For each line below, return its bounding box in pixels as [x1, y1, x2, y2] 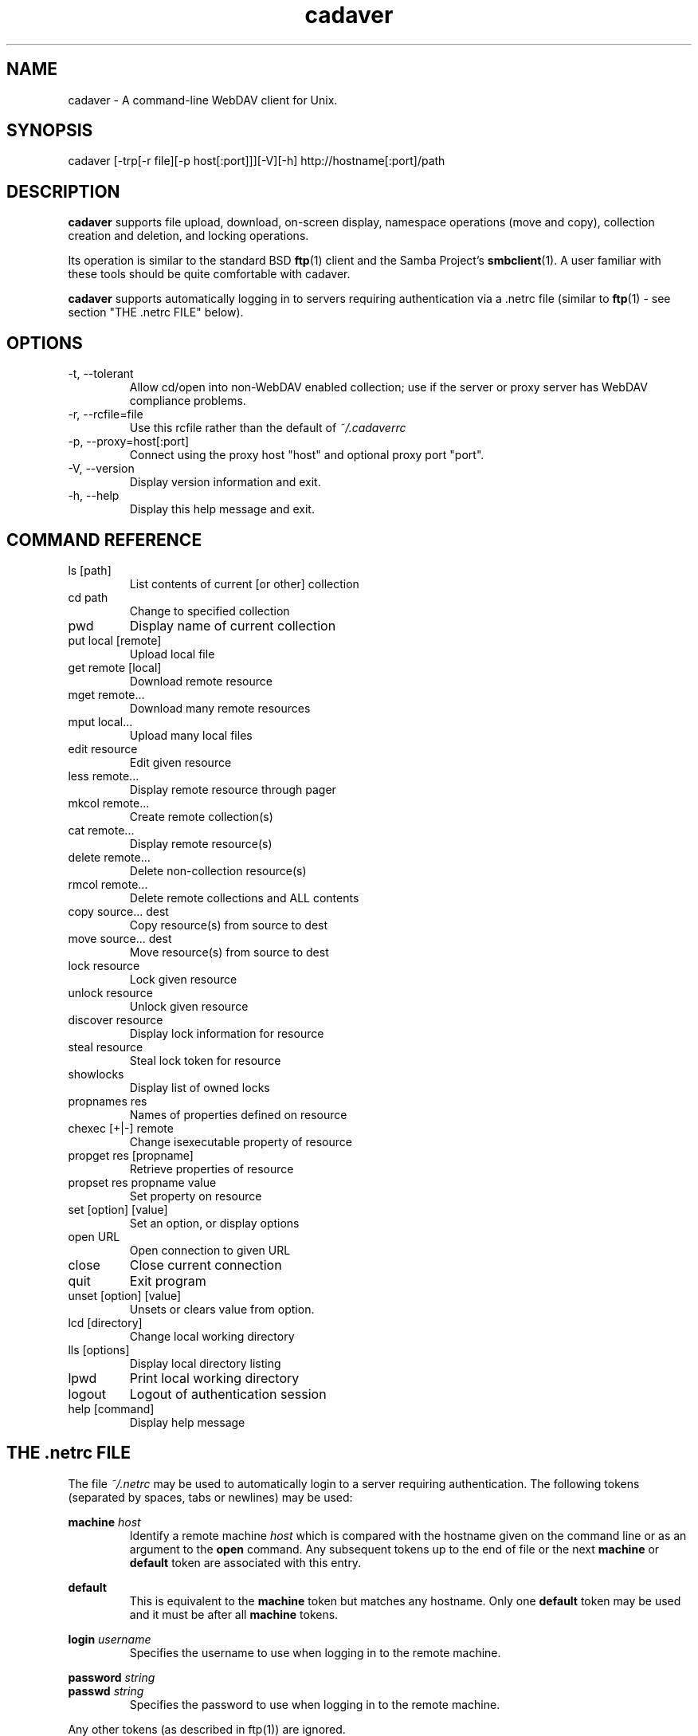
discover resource [68, 1012, 163, 1027]
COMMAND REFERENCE [6, 529, 202, 550]
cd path [68, 590, 108, 604]
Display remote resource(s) [129, 836, 273, 850]
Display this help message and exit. [129, 502, 315, 516]
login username [68, 1632, 151, 1646]
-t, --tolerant [68, 367, 134, 381]
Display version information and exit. [129, 475, 321, 489]
